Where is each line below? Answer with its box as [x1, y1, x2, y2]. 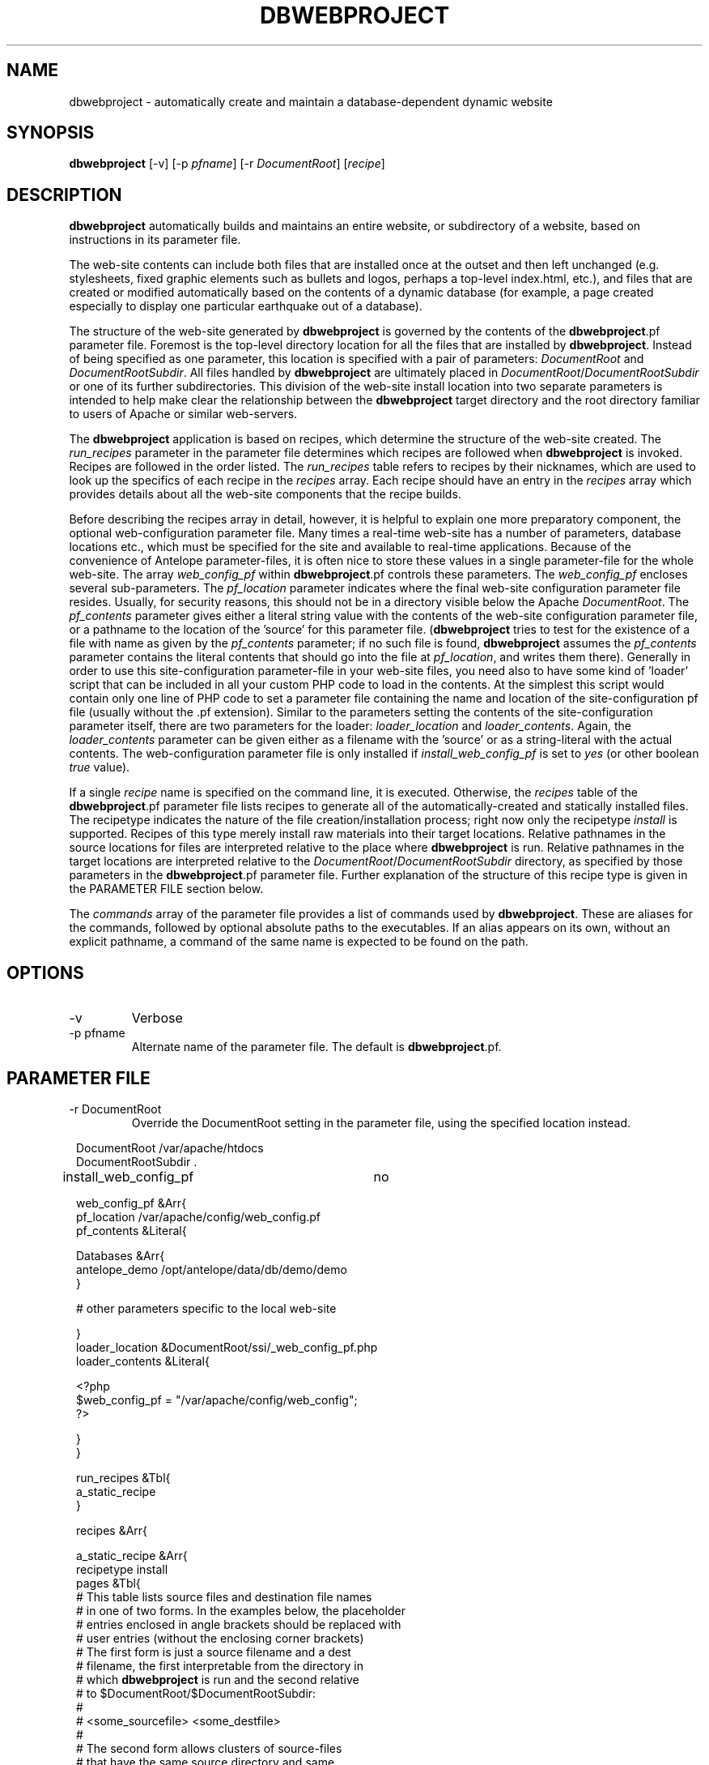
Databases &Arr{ [76, 1248, 165, 1263]
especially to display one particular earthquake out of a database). [69, 299, 422, 314]
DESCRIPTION [6, 184, 122, 205]
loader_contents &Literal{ [76, 1353, 210, 1368]
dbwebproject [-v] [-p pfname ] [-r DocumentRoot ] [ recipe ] [69, 156, 385, 171]
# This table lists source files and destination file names [76, 1589, 372, 1604]
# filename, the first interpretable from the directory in [76, 1658, 363, 1673]
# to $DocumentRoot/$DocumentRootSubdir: [76, 1686, 316, 1700]
